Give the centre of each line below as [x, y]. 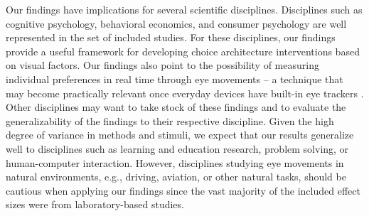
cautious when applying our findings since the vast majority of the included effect [183, 190]
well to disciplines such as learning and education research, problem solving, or [177, 148]
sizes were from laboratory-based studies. [95, 204]
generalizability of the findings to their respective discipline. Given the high [170, 120]
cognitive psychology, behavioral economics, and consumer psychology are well [176, 23]
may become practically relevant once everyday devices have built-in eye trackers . [185, 93]
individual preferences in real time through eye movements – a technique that [175, 79]
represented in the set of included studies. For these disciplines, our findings [171, 37]
